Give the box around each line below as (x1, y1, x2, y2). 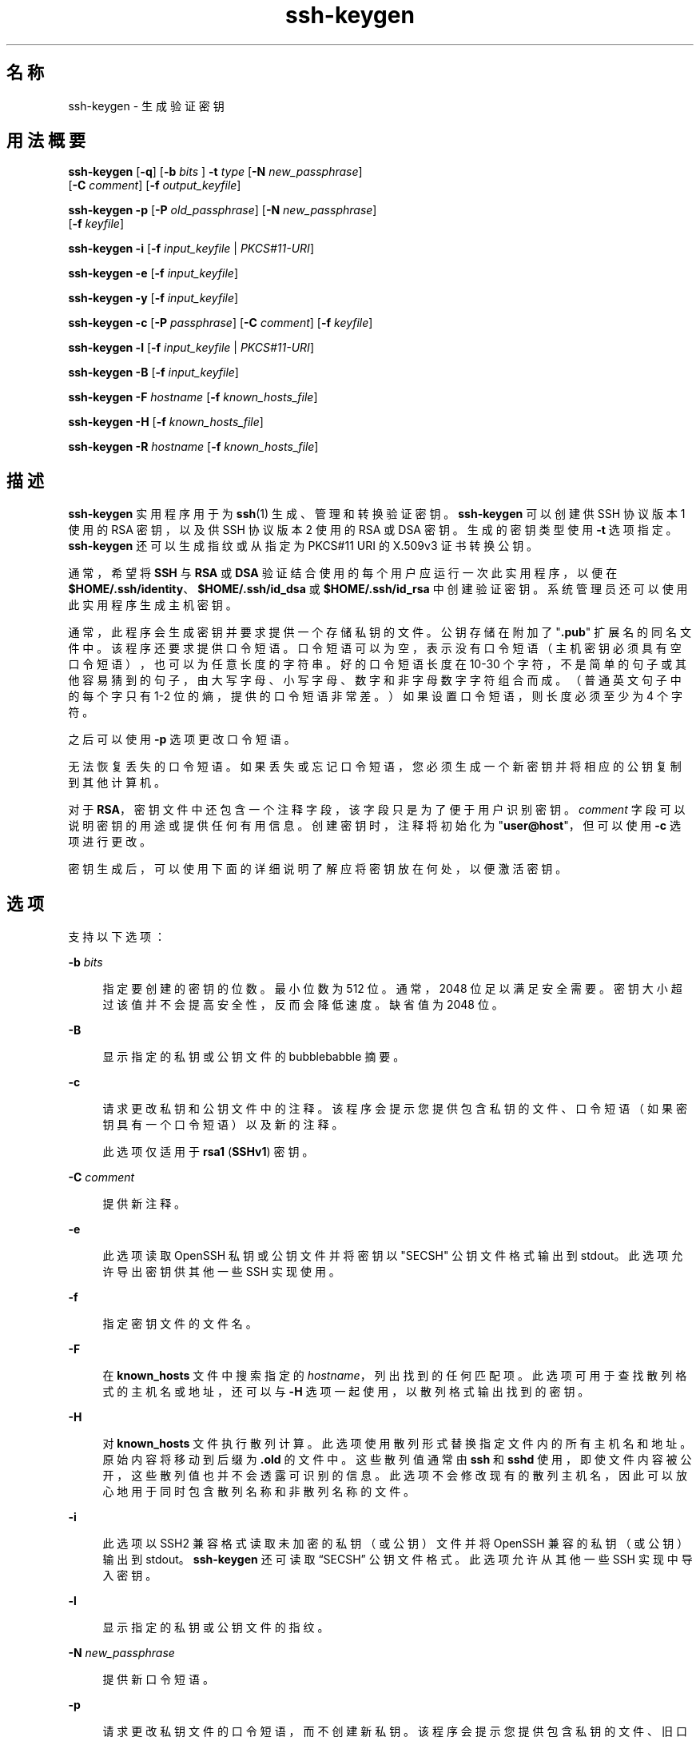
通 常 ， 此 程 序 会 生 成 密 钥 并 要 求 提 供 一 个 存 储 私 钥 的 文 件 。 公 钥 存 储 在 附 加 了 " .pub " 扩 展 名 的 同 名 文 (68, 625, 691, 639)
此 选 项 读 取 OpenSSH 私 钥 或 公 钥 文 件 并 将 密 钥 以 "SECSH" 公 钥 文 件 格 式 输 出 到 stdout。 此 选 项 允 (102, 1249, 683, 1263)
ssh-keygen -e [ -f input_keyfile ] (68, 266, 239, 281)
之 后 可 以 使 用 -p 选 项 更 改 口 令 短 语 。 (68, 732, 296, 747)
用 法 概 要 (6, 130, 86, 151)
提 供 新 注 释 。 (102, 1197, 186, 1211)
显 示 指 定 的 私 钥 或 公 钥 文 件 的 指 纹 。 (102, 1620, 329, 1635)
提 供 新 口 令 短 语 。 (102, 1672, 214, 1687)
